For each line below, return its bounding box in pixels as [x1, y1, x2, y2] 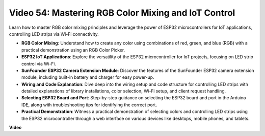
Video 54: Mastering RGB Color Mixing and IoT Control [9, 7, 236, 18]
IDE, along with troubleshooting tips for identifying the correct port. [21, 102, 157, 108]
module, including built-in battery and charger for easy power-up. [21, 74, 154, 80]
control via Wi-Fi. [21, 61, 56, 67]
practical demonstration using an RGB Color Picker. [21, 47, 125, 53]
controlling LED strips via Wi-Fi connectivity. [9, 31, 99, 37]
